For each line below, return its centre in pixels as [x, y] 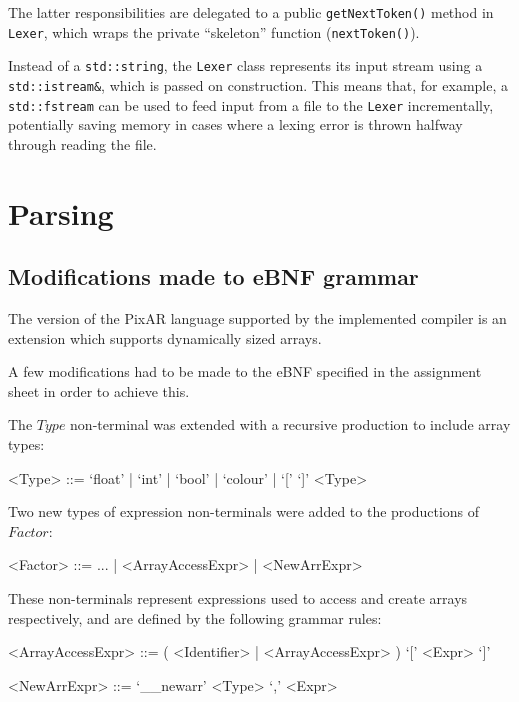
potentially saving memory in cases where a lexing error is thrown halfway [235, 124]
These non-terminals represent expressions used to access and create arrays [238, 597]
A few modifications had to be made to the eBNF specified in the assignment [245, 371]
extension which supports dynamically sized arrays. [165, 337]
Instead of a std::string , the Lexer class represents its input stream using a [245, 65]
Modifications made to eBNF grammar [213, 276]
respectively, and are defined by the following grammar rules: [195, 617]
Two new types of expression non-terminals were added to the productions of [244, 511]
